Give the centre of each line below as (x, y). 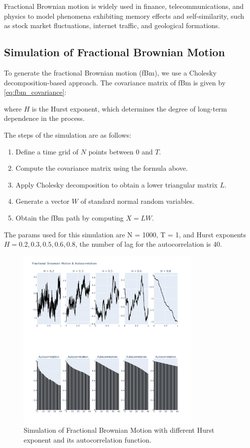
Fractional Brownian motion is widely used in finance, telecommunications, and (124, 6)
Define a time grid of (47, 151)
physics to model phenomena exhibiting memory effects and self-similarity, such (124, 16)
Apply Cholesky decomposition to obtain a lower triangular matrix (117, 184)
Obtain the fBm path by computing (70, 217)
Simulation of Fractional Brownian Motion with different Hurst (119, 430)
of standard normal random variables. (137, 201)
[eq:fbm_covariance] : (35, 92)
